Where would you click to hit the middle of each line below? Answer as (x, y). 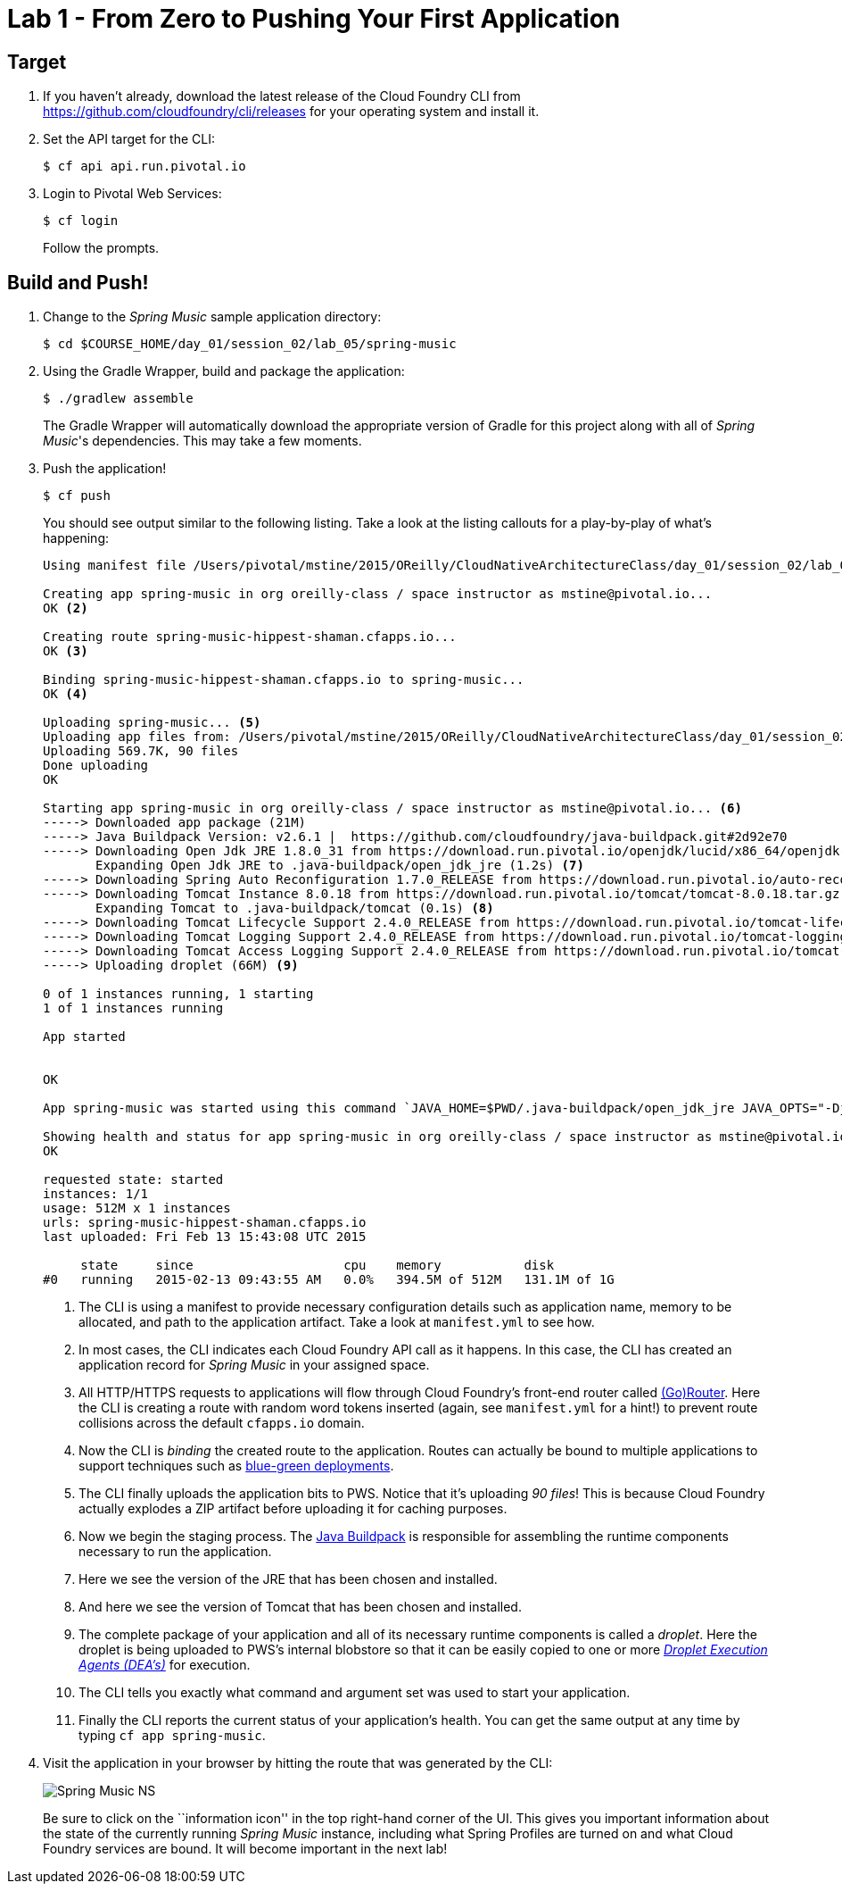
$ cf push (77, 496)
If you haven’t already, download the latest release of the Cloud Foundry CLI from (282, 96)
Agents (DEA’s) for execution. (165, 1665)
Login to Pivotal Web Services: (132, 194)
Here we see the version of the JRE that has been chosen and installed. (288, 1579)
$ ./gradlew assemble (118, 399)
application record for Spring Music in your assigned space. (254, 1365)
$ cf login (81, 221)
